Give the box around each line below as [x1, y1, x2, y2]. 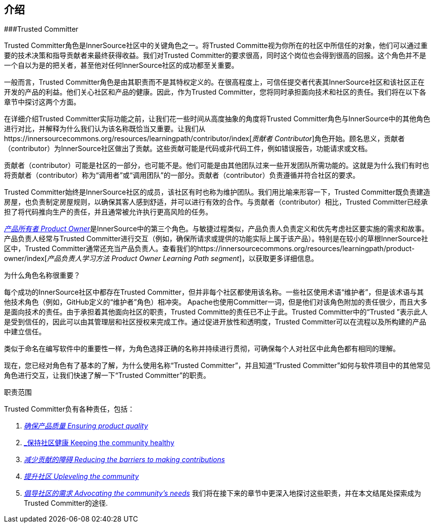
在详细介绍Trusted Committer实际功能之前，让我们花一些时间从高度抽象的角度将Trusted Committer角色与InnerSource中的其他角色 [4, 114, 431, 123]
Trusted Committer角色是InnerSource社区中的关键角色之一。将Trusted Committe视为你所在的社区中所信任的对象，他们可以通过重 [4, 41, 428, 50]
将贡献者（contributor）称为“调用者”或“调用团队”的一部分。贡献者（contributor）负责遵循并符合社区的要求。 [4, 171, 360, 180]
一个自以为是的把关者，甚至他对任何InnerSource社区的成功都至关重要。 [4, 61, 239, 70]
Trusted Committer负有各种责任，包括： [4, 405, 135, 414]
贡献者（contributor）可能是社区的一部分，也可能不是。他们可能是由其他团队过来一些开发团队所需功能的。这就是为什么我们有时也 [4, 161, 429, 170]
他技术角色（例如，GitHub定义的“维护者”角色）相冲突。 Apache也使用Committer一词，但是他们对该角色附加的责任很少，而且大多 [4, 298, 428, 307]
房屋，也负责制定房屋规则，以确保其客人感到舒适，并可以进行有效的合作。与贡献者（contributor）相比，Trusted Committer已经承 [4, 198, 428, 207]
